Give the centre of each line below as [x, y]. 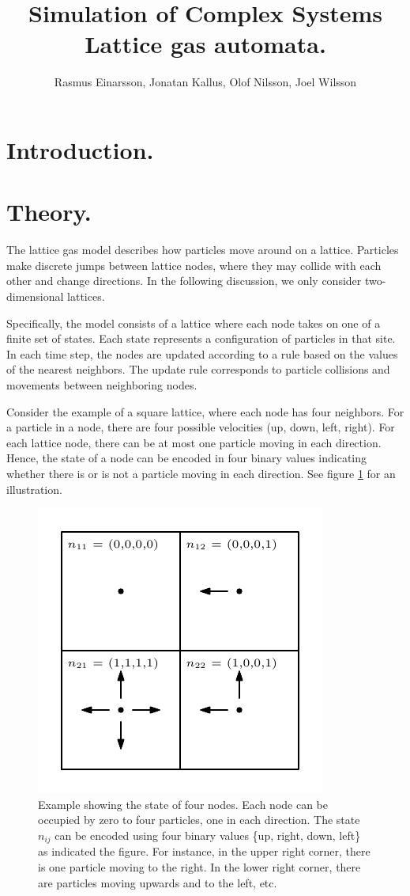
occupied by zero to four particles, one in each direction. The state [199, 820]
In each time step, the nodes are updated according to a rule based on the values [202, 353]
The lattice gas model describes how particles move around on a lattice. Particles [203, 250]
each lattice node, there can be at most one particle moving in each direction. [194, 442]
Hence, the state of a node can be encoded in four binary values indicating [187, 458]
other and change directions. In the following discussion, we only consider [184, 281]
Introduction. [80, 149]
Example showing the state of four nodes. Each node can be [183, 804]
